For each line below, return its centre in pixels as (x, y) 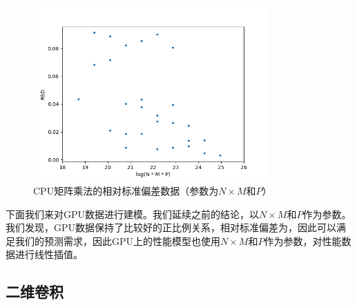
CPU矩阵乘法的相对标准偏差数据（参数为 (126, 190)
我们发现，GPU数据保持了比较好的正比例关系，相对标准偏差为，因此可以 (171, 227)
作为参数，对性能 (303, 240)
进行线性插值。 (49, 254)
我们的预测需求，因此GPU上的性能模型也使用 (118, 240)
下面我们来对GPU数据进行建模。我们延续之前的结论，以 (133, 214)
